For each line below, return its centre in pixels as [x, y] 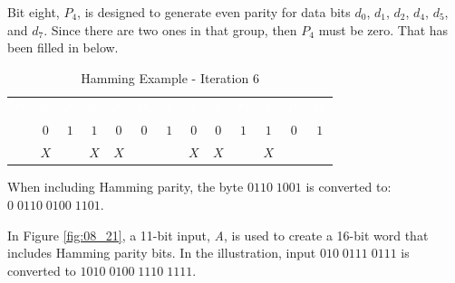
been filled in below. [63, 47]
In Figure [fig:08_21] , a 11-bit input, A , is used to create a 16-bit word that [218, 235]
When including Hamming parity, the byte [126, 187]
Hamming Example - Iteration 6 [170, 77]
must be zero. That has [383, 29]
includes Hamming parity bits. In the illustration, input [162, 253]
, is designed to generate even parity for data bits [214, 12]
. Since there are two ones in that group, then [170, 29]
